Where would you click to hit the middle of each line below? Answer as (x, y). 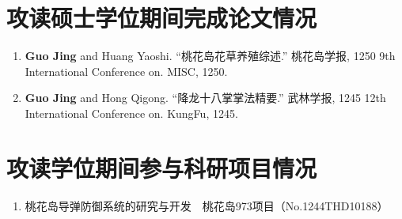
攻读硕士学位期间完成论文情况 (162, 18)
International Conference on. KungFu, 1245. (131, 113)
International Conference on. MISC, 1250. (126, 71)
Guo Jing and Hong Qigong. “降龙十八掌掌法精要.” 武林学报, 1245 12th (205, 98)
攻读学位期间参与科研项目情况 (162, 167)
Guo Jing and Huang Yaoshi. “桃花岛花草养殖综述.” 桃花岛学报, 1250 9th (210, 56)
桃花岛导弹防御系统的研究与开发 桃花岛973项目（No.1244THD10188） (207, 205)
